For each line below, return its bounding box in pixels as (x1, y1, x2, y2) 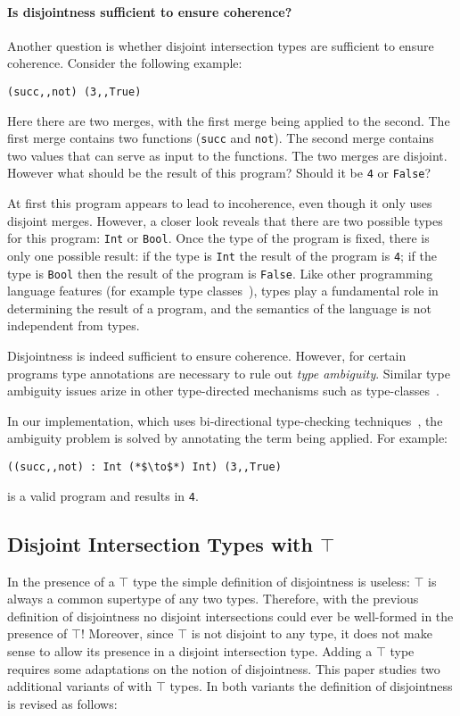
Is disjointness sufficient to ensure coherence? (7, 2, 292, 21)
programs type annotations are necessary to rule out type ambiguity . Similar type (7, 363, 450, 382)
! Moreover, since (80, 624, 174, 643)
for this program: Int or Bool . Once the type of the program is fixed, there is (7, 229, 430, 247)
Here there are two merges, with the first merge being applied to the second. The (7, 111, 450, 129)
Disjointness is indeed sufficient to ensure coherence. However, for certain (7, 346, 407, 365)
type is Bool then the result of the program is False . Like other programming (7, 263, 433, 282)
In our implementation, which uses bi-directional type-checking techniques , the (7, 411, 443, 429)
